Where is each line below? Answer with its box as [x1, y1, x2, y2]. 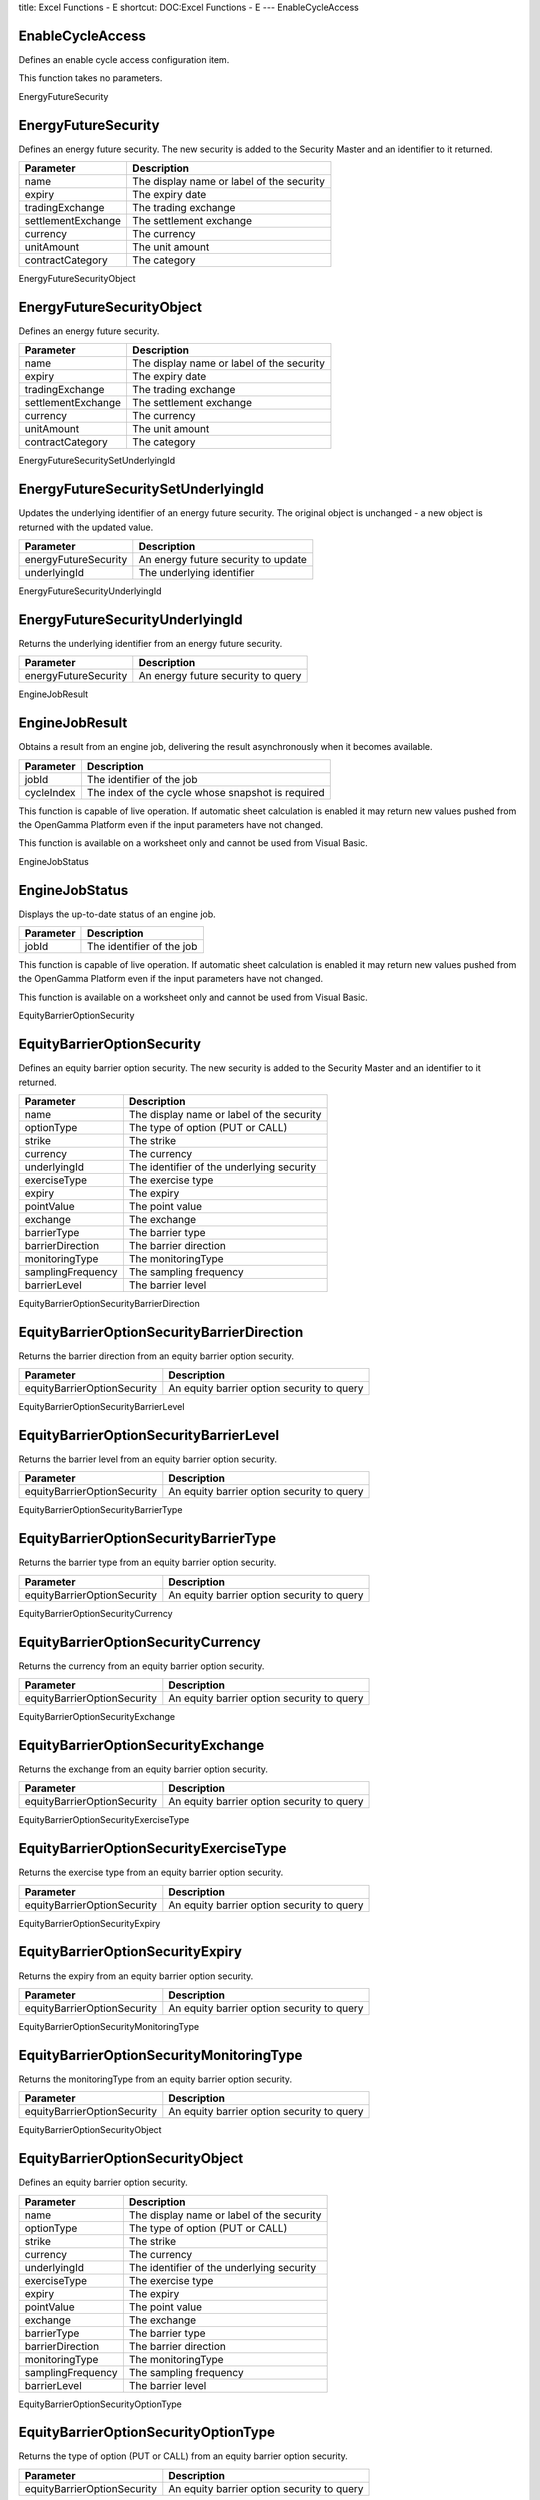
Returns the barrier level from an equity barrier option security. [18, 1453, 277, 1465]
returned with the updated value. [18, 521, 154, 533]
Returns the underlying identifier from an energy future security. [18, 637, 283, 649]
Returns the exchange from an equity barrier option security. [18, 1763, 269, 1775]
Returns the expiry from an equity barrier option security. [18, 1970, 254, 1982]
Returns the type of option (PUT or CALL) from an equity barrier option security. [18, 2450, 349, 2462]
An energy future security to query [138, 669, 302, 683]
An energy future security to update [138, 552, 307, 566]
